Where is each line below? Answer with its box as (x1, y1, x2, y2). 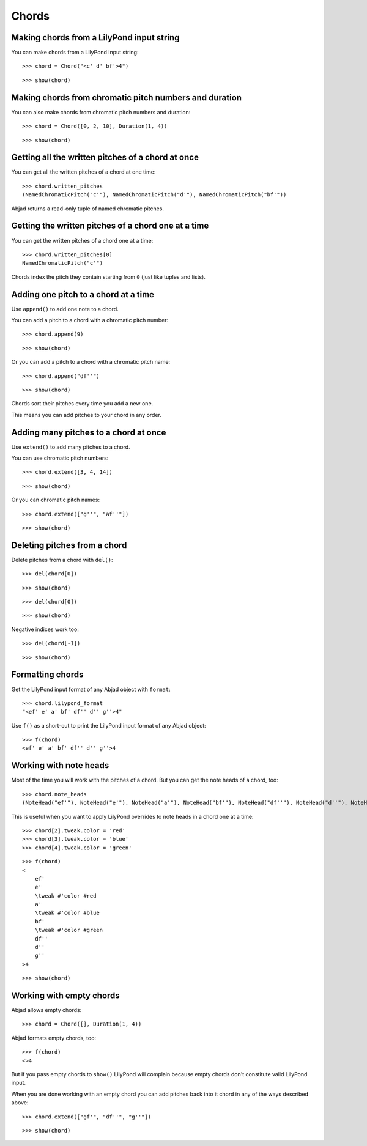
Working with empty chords (11, 991, 120, 1000)
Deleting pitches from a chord (11, 540, 127, 550)
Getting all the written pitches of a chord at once (11, 152, 199, 163)
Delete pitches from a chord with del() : (11, 556, 113, 563)
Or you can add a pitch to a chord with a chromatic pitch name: (11, 358, 171, 366)
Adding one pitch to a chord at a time (11, 289, 155, 300)
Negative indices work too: (11, 626, 79, 633)
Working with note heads (11, 760, 109, 771)
